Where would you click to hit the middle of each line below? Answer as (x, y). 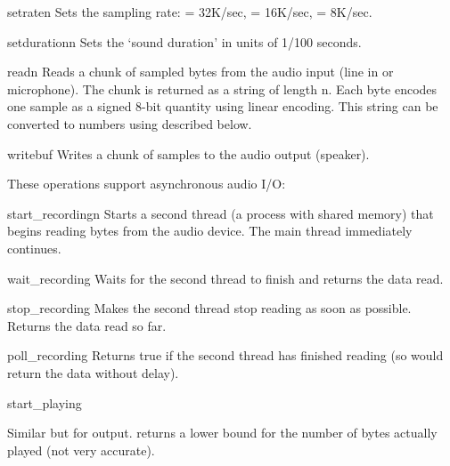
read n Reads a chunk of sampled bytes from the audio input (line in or (200, 72)
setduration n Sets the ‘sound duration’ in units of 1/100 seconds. (184, 41)
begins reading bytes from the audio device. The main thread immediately (210, 231)
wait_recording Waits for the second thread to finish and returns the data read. (225, 278)
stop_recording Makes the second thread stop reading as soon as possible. (209, 308)
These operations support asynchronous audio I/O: (147, 184)
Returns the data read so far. (87, 325)
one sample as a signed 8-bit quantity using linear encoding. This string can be (223, 106)
